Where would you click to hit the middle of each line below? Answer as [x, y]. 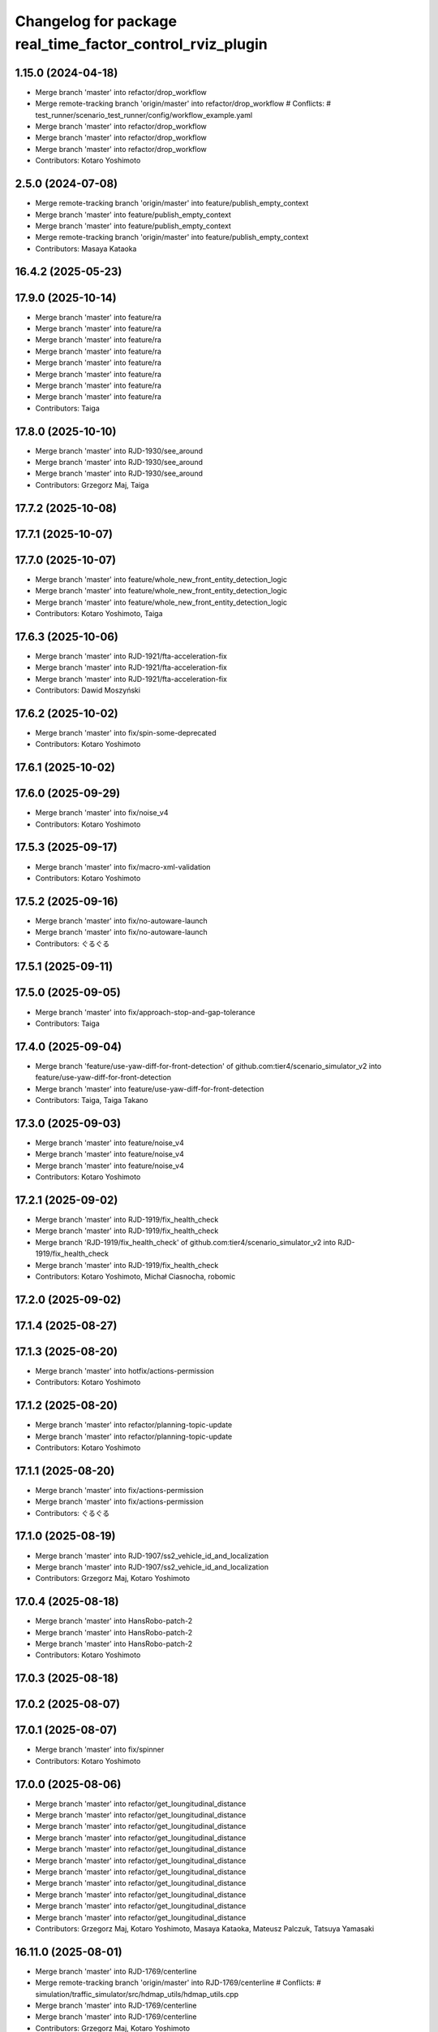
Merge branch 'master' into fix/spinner [100, 1750]
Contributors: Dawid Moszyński [88, 690]
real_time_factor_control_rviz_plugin [141, 44]
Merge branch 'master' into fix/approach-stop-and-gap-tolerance [145, 1012]
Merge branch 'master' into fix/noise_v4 [102, 813]
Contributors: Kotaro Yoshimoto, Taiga [99, 613]
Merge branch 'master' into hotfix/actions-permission [125, 1370]
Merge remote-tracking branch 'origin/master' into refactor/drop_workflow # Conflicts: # [183, 104]
